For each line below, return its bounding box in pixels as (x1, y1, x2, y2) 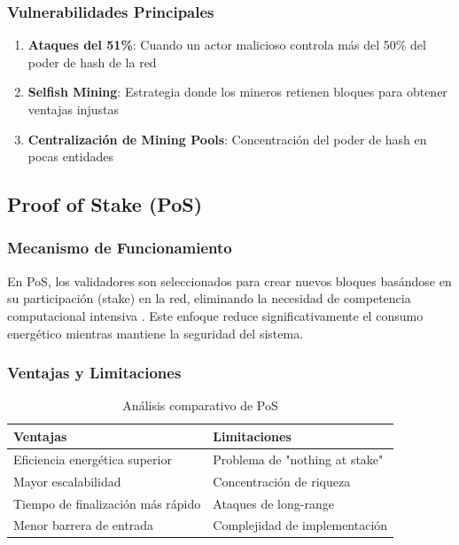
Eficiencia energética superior (13, 449, 172, 468)
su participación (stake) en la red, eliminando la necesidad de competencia (7, 289, 411, 308)
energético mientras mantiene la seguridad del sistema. (7, 323, 304, 342)
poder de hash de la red (27, 52, 157, 71)
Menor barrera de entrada (13, 516, 154, 534)
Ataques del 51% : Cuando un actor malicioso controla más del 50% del (27, 35, 426, 54)
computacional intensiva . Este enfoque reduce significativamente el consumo (7, 306, 424, 324)
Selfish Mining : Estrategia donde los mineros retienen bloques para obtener (27, 82, 447, 101)
